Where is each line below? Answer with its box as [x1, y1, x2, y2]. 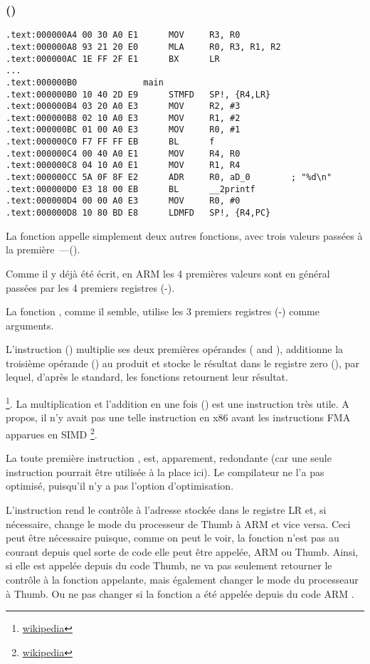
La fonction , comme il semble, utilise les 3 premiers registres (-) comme [6, 304, 319, 319]
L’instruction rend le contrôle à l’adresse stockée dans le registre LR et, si [6, 502, 327, 517]
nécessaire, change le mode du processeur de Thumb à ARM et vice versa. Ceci [6, 516, 351, 531]
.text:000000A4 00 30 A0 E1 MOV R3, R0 [6, 30, 240, 41]
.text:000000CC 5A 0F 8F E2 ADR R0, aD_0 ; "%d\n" [6, 172, 332, 183]
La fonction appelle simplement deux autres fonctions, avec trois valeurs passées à [6, 228, 363, 243]
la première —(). [6, 242, 80, 257]
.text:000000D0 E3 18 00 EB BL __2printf [6, 184, 255, 194]
